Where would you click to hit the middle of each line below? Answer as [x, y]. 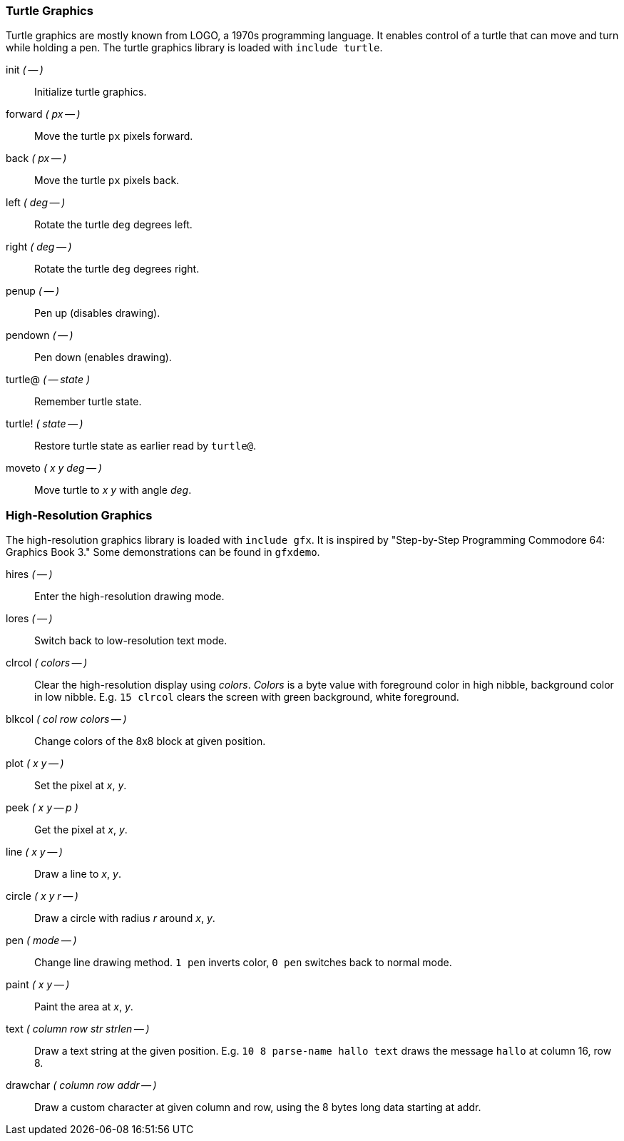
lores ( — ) [29, 619]
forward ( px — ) [43, 114]
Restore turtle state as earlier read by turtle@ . [145, 446]
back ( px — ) [36, 158]
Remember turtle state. [88, 402]
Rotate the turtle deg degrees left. [113, 225]
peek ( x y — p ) [42, 808]
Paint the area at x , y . [84, 1007]
